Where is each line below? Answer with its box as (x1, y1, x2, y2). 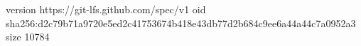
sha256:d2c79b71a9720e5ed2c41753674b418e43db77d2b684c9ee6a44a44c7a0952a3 (6, 15, 356, 30)
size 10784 (6, 29, 50, 44)
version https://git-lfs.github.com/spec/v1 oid (6, 2, 206, 16)
